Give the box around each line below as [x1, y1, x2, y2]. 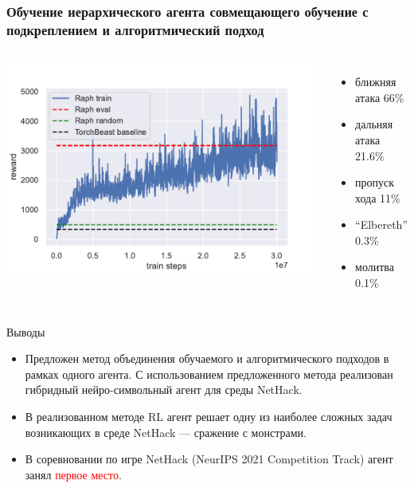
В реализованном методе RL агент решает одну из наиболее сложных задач [25, 408, 393, 425]
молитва [355, 258, 394, 275]
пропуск [355, 174, 395, 191]
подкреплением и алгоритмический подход [6, 19, 264, 39]
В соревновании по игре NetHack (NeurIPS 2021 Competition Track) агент [25, 451, 393, 467]
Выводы [6, 323, 45, 340]
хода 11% [355, 189, 400, 206]
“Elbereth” [355, 216, 408, 233]
